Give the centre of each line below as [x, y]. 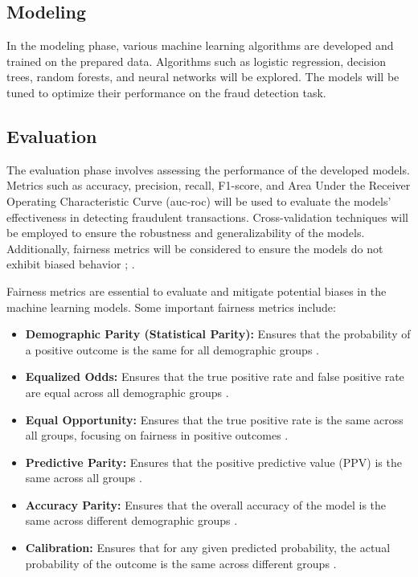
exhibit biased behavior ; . [71, 264]
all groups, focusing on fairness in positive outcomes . [157, 435]
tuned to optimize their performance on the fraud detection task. [166, 92]
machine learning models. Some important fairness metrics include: [171, 307]
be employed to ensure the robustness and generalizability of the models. [186, 233]
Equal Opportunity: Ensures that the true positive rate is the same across [214, 419]
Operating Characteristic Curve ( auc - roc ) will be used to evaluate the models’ [199, 201]
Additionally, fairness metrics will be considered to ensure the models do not [195, 248]
